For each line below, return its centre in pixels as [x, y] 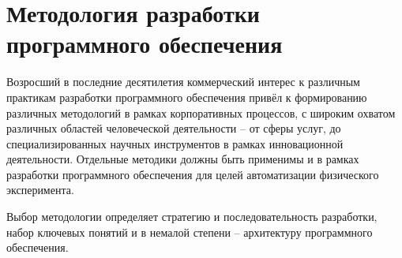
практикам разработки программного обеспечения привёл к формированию [187, 97]
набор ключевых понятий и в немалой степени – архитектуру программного [190, 232]
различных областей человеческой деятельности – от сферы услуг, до [174, 128]
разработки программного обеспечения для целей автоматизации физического [193, 174]
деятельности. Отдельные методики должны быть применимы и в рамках [183, 159]
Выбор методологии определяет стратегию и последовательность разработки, [192, 217]
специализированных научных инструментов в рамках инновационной [175, 143]
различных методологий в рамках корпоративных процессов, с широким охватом [201, 112]
